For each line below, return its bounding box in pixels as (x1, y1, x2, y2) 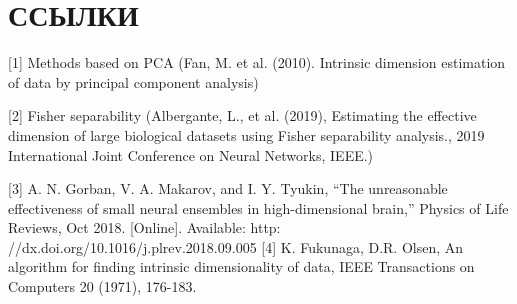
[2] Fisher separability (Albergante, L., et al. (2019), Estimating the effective (8, 105, 477, 126)
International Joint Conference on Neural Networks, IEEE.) (8, 144, 374, 165)
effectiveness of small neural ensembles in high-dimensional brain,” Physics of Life (8, 197, 509, 218)
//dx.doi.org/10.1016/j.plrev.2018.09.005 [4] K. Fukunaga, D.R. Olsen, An (8, 236, 464, 257)
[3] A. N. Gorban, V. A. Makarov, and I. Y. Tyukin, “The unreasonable (8, 178, 448, 199)
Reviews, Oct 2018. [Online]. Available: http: (8, 217, 281, 238)
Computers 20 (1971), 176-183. (8, 276, 197, 297)
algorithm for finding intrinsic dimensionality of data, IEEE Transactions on (8, 256, 475, 277)
